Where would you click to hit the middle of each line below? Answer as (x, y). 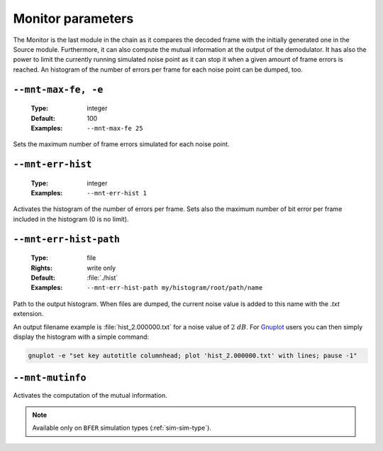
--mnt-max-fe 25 (115, 128)
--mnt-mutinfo (50, 378)
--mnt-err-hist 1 (117, 193)
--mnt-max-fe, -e (58, 89)
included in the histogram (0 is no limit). (71, 219)
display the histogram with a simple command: (81, 337)
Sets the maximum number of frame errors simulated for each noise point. (121, 144)
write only (101, 268)
